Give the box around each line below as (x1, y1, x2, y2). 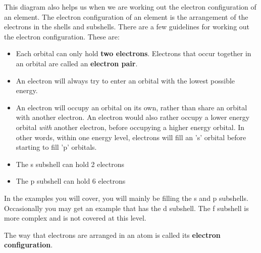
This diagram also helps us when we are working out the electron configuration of (4, 2, 256, 12)
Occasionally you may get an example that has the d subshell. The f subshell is (4, 202, 249, 213)
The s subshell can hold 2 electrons (16, 158, 125, 169)
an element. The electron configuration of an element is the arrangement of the (4, 11, 248, 22)
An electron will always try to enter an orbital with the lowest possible (16, 75, 235, 86)
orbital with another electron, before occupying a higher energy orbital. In (16, 121, 245, 132)
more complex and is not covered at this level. (4, 213, 146, 223)
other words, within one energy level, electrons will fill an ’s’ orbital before (16, 132, 246, 142)
